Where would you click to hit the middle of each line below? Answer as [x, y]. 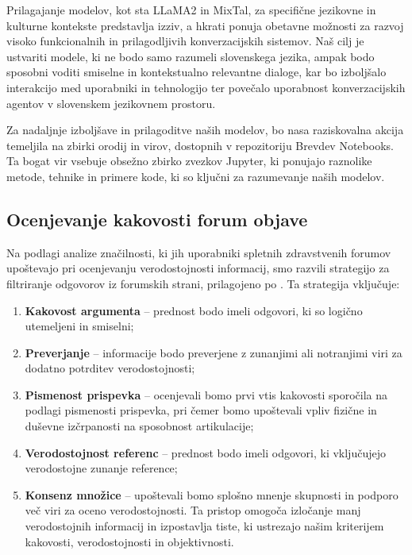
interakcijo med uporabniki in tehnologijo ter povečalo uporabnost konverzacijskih [206, 87]
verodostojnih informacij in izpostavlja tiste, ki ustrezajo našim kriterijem [204, 526]
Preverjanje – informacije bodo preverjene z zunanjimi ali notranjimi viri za [214, 352]
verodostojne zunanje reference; [101, 468]
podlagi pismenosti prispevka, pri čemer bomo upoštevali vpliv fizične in [201, 410]
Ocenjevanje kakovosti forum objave [157, 219]
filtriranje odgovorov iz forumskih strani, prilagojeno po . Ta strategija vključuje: [203, 283]
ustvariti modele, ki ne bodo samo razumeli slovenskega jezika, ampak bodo [191, 56]
